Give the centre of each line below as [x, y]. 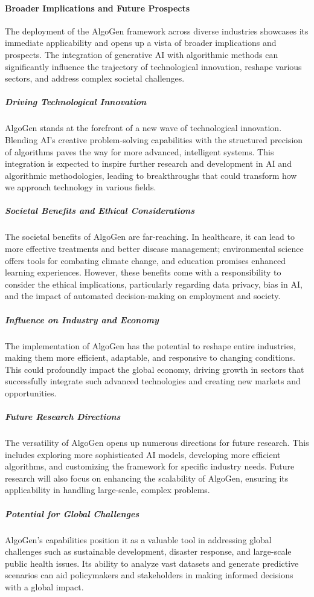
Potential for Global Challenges [72, 513]
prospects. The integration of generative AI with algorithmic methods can [142, 54]
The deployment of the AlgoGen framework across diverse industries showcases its [157, 31]
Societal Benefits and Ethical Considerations [100, 211]
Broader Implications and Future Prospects [98, 8]
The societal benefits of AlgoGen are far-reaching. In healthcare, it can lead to [150, 237]
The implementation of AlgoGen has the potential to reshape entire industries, [150, 345]
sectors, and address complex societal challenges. [95, 78]
